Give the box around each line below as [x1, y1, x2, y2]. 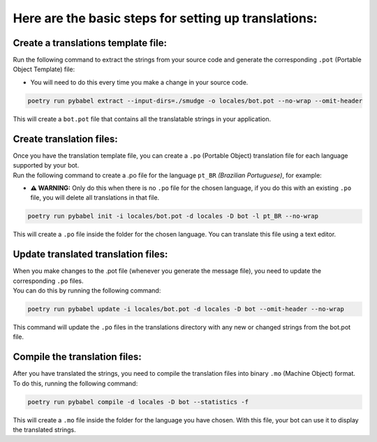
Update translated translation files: [13, 249, 168, 260]
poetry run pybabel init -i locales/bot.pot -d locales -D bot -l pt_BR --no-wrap [27, 212, 319, 220]
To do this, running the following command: [13, 379, 138, 388]
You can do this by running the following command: [13, 286, 161, 295]
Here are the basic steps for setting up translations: [13, 10, 318, 26]
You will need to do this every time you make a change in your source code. [30, 78, 249, 87]
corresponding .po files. [13, 277, 84, 285]
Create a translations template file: [13, 37, 168, 49]
